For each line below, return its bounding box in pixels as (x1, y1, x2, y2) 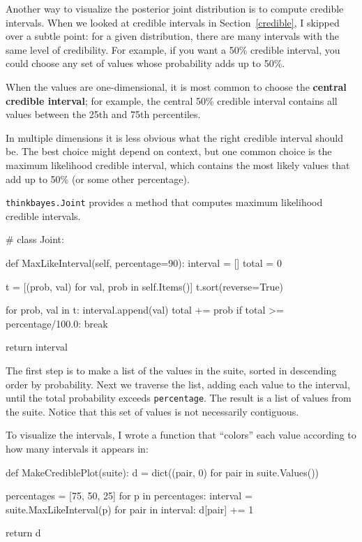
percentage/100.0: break (6, 316, 108, 330)
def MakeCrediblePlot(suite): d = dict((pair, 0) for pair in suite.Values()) (6, 464, 319, 479)
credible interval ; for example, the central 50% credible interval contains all (6, 93, 338, 108)
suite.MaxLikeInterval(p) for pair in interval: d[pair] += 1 (6, 501, 254, 516)
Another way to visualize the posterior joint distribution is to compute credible (6, 1, 344, 15)
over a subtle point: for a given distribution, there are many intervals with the (6, 29, 340, 43)
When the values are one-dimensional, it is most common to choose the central (6, 79, 347, 94)
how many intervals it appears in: (6, 441, 149, 455)
